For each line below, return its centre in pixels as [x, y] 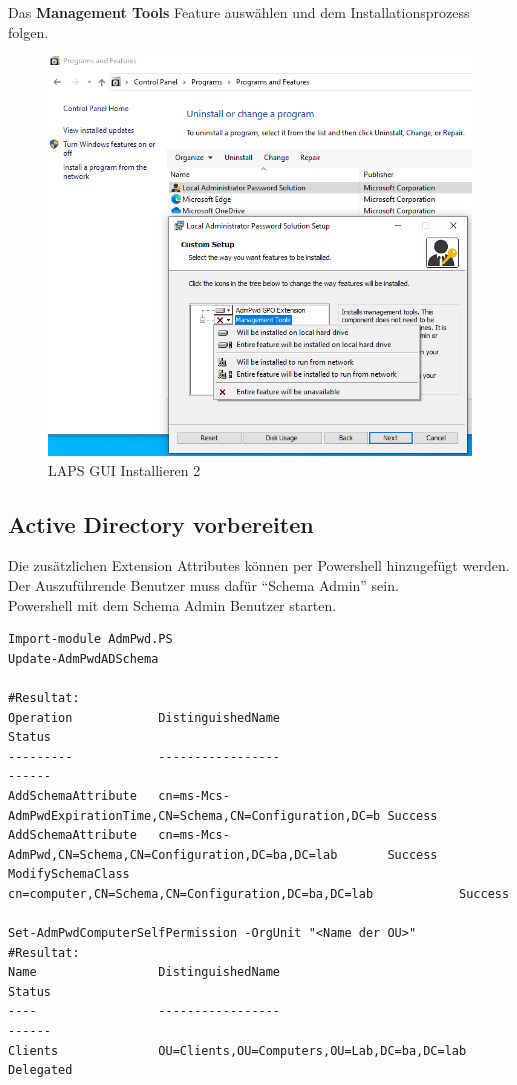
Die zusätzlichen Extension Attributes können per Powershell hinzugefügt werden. [259, 565]
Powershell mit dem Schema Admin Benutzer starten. [172, 604]
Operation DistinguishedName [144, 717]
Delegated [40, 1070]
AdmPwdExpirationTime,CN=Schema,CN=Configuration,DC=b [194, 815]
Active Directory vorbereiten [161, 523]
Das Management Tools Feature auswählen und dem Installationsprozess [239, 12]
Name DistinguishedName [144, 972]
